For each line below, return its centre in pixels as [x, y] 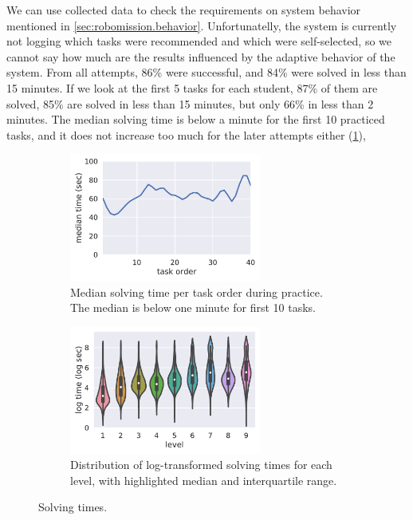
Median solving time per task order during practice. [197, 292]
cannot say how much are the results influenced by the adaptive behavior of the [201, 56]
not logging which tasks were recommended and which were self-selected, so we [199, 41]
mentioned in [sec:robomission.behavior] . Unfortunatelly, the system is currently [202, 25]
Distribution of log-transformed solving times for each [201, 465]
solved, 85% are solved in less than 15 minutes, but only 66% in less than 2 [190, 103]
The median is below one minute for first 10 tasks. [193, 307]
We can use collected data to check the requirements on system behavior [184, 10]
